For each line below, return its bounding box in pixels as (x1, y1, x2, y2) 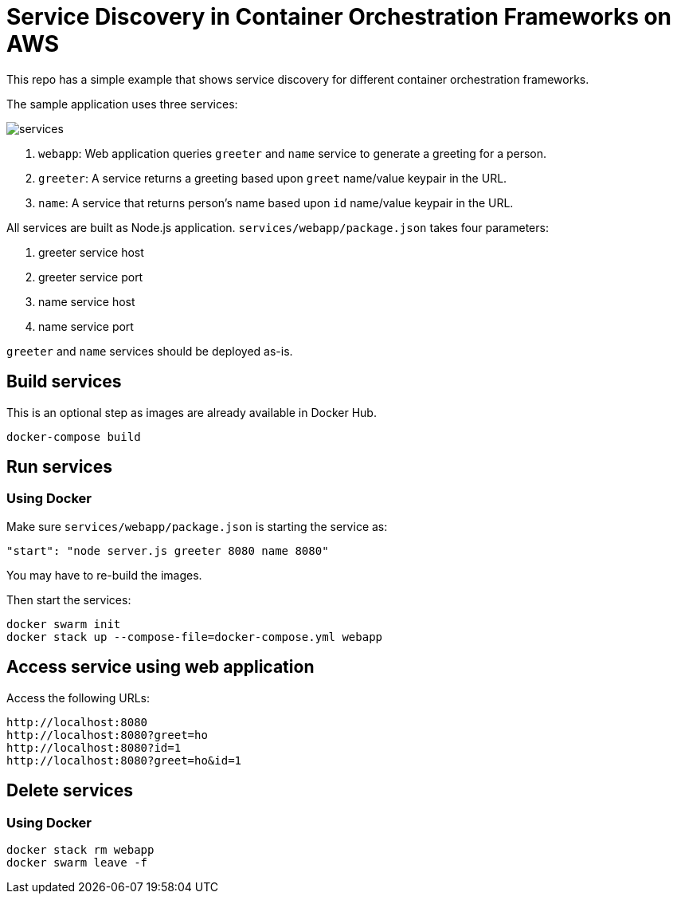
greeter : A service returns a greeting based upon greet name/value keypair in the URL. (38, 171, 507, 185)
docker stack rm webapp (6, 843, 155, 856)
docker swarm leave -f (6, 855, 148, 869)
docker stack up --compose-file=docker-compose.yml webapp (6, 630, 383, 643)
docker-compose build (6, 430, 141, 443)
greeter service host (38, 245, 144, 259)
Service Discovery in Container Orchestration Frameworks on (6, 3, 672, 30)
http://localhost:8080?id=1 (6, 741, 182, 754)
